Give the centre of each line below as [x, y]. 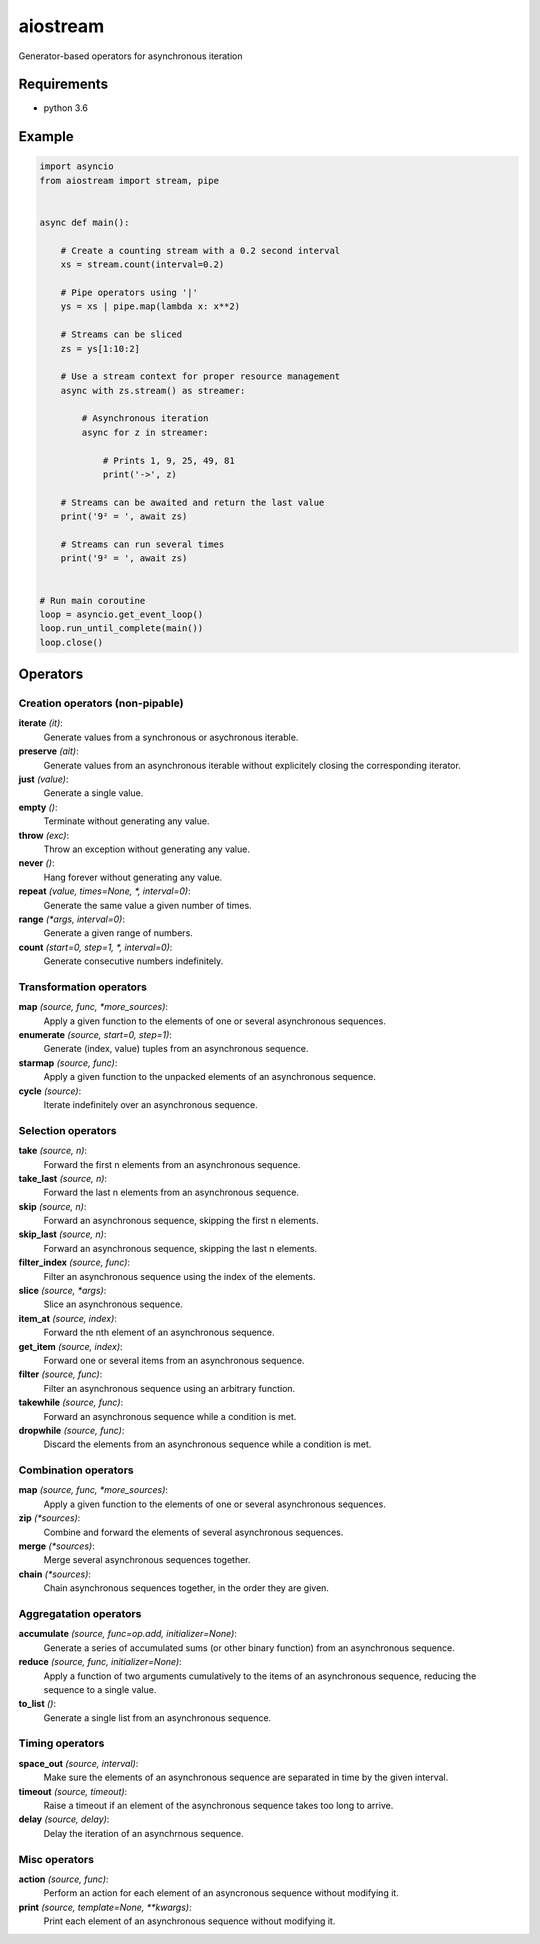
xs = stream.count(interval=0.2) [142, 264]
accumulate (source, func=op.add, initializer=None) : [127, 1634]
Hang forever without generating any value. [133, 877]
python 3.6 [66, 108]
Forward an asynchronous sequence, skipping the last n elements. [180, 1248]
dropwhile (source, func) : [71, 1430]
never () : [36, 863]
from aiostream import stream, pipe [129, 180]
